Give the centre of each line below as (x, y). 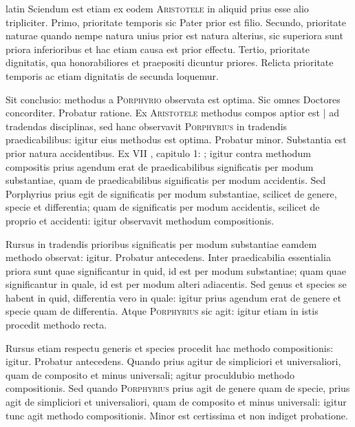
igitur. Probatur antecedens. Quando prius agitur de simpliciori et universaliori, (173, 361)
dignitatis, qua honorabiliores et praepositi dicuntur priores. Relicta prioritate (170, 62)
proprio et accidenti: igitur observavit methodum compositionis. (140, 220)
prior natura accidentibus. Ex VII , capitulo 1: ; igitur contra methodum (158, 153)
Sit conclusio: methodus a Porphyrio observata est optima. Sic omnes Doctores (173, 99)
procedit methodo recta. (56, 325)
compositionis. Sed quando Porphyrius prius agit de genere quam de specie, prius (178, 388)
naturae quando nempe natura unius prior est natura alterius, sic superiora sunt (174, 35)
